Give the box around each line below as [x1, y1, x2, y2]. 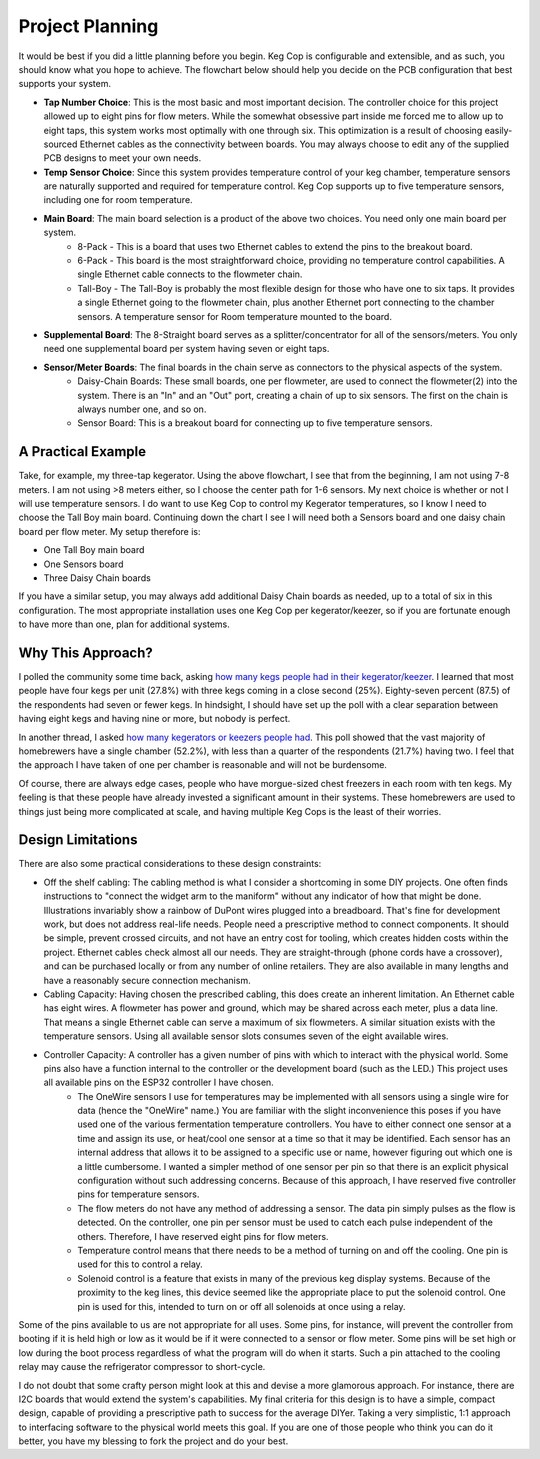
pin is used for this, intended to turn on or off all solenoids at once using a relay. [77, 1300, 406, 1312]
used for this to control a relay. [77, 1258, 204, 1270]
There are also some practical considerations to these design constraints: [18, 858, 322, 870]
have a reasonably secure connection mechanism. [43, 974, 251, 986]
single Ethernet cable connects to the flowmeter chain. [77, 268, 303, 280]
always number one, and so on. [77, 403, 207, 415]
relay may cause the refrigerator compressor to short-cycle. [18, 1361, 266, 1373]
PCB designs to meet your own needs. [43, 152, 202, 164]
